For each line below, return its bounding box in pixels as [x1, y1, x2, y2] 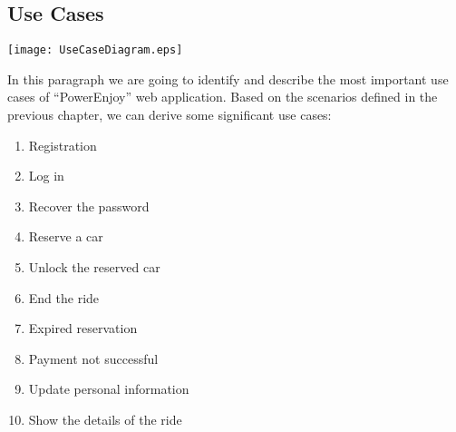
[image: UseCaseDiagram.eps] [7, 44, 183, 57]
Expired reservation [28, 319, 138, 338]
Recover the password [28, 196, 150, 215]
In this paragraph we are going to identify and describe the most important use [7, 69, 449, 88]
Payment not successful [28, 349, 159, 368]
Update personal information [28, 379, 189, 398]
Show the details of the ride [28, 409, 182, 428]
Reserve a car [28, 227, 103, 246]
